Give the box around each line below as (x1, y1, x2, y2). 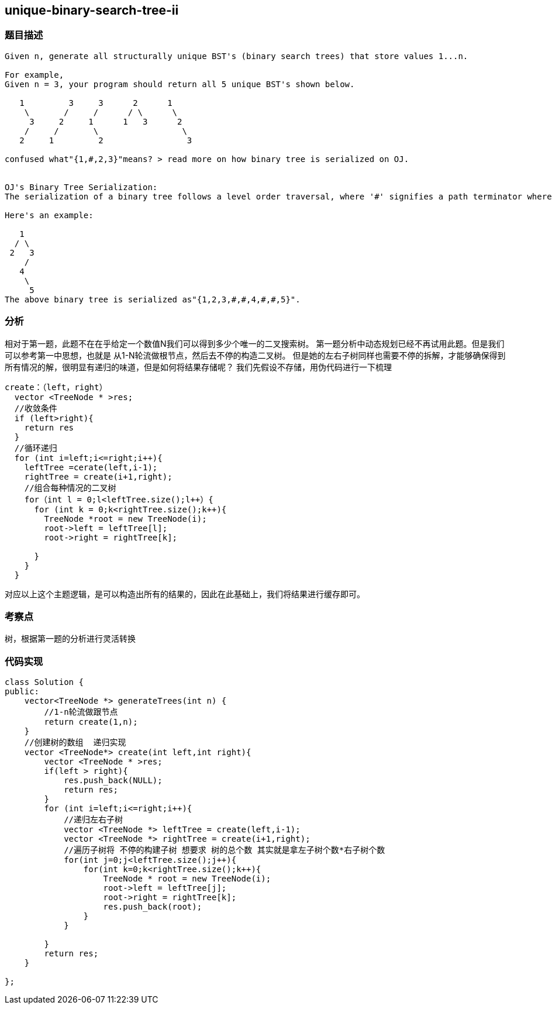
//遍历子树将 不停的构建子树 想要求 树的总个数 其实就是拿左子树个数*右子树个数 (64, 845, 385, 855)
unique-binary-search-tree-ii (5, 3, 179, 18)
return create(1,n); (44, 717, 138, 727)
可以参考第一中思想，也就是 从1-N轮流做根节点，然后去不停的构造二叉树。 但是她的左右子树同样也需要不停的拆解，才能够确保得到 (5, 350, 506, 360)
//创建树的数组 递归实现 (24, 738, 126, 748)
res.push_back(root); (103, 902, 202, 912)
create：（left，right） (5, 382, 108, 392)
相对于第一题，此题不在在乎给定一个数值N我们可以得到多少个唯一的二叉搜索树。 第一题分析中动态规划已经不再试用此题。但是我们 (5, 338, 505, 349)
